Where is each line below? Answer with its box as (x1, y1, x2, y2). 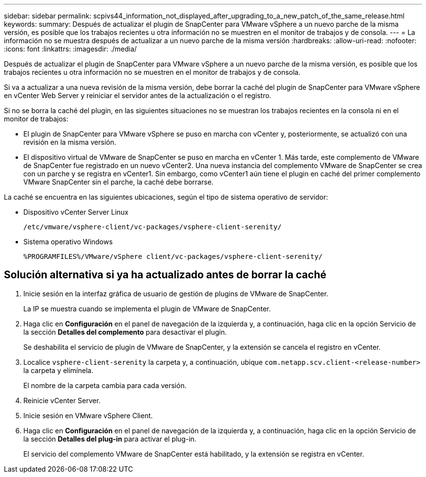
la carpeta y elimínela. (23, 366, 93, 375)
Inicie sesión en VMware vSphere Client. (23, 411, 153, 420)
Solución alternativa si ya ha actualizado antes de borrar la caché (4, 269, 326, 281)
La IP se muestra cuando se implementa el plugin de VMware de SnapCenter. (23, 304, 271, 313)
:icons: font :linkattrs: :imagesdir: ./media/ (4, 45, 137, 53)
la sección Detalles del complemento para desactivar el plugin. (23, 327, 227, 336)
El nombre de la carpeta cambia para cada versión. (23, 381, 187, 390)
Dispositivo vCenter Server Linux (23, 208, 128, 216)
